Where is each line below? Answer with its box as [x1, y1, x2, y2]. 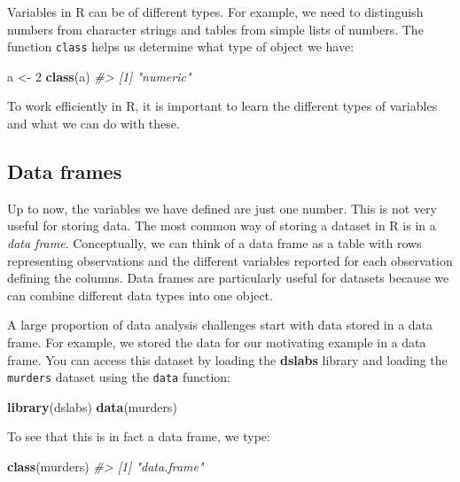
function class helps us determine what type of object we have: [7, 37, 355, 56]
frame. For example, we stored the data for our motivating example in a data [7, 332, 426, 351]
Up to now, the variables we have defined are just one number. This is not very [7, 198, 437, 217]
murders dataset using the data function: [7, 368, 230, 386]
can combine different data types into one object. [7, 285, 273, 304]
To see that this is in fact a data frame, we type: [7, 427, 270, 446]
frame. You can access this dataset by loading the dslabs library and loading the [7, 350, 448, 369]
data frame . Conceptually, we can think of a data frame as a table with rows [7, 234, 422, 253]
